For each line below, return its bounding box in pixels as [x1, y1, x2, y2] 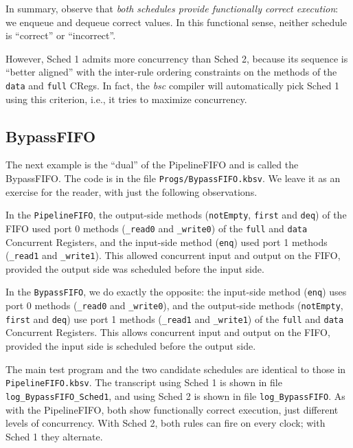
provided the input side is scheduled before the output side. [5, 339, 256, 353]
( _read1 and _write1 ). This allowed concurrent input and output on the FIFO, [5, 248, 341, 262]
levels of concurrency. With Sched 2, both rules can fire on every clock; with [5, 416, 326, 430]
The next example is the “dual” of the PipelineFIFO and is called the [5, 157, 299, 172]
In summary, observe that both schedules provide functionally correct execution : [5, 1, 339, 15]
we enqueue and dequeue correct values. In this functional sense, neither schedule [5, 14, 348, 29]
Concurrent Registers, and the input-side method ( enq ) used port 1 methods [5, 234, 328, 249]
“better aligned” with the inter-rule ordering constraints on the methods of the [5, 65, 337, 79]
